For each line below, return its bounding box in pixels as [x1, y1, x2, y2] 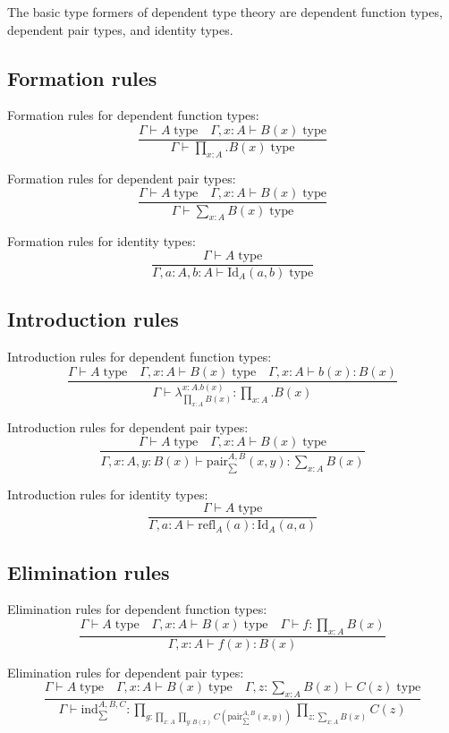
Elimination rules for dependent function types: [7, 600, 267, 618]
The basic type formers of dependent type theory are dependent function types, [7, 3, 443, 21]
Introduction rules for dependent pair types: [7, 417, 249, 436]
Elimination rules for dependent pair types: [7, 662, 244, 681]
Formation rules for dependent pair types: [7, 168, 236, 187]
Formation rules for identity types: [7, 232, 196, 251]
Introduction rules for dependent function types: [7, 347, 272, 366]
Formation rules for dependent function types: [7, 106, 259, 124]
